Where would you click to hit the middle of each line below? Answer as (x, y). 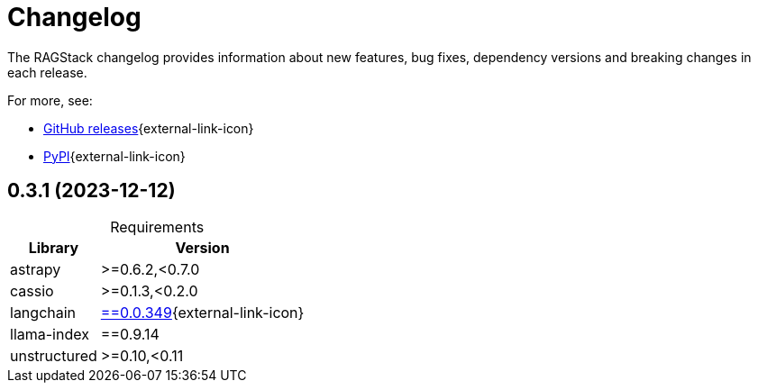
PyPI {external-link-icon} (114, 156)
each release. (47, 72)
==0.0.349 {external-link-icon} (202, 312)
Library (54, 247)
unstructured (54, 355)
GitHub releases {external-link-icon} (149, 128)
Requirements (157, 227)
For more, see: (50, 100)
